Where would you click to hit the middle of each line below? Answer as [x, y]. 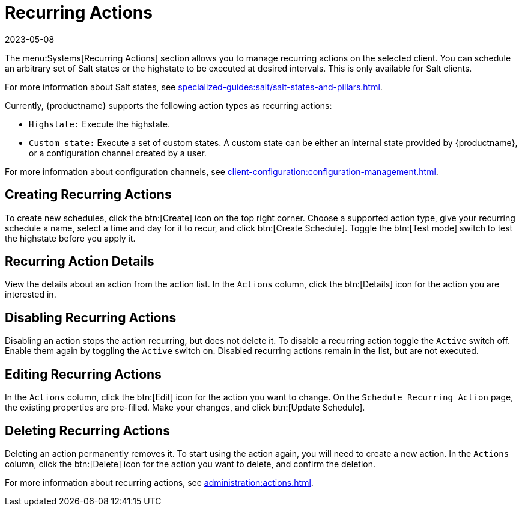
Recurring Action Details [80, 262]
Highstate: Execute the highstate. [99, 124]
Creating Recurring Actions [88, 195]
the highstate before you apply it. [70, 238]
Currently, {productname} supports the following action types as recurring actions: [168, 105]
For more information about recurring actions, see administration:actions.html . [159, 482]
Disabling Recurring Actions [91, 317]
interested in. [31, 295]
